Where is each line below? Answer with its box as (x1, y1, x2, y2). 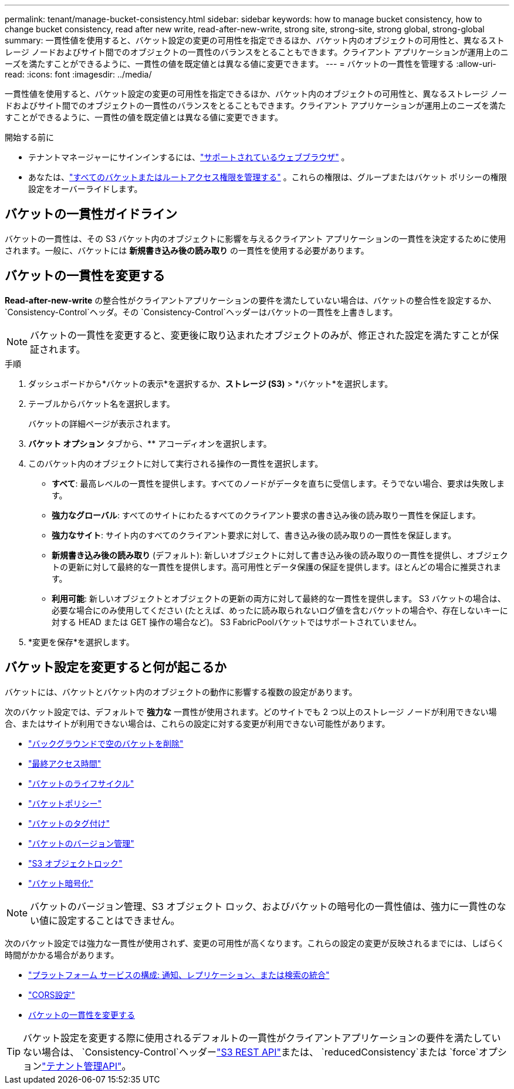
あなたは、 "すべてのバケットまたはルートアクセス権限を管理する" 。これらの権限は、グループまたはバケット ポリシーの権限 (28, 172, 507, 182)
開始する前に (5, 132, 54, 142)
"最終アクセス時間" (28, 758, 102, 768)
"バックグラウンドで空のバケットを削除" (28, 738, 184, 749)
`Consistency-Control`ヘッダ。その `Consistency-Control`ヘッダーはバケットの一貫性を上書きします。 (5, 306, 398, 317)
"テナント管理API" (42, 1060, 122, 1072)
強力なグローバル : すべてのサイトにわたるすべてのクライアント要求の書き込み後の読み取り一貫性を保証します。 (52, 510, 481, 520)
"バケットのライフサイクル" (28, 778, 134, 788)
